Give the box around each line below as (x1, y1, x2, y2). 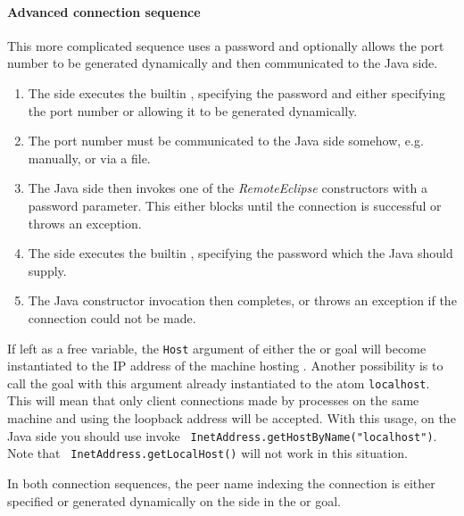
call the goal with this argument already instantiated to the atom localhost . (7, 373, 430, 392)
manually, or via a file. (28, 148, 151, 167)
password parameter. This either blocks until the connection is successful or (28, 196, 442, 214)
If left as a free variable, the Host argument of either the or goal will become (7, 338, 427, 357)
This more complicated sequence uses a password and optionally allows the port (7, 36, 444, 54)
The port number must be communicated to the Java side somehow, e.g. (28, 131, 424, 150)
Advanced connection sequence (7, 2, 201, 21)
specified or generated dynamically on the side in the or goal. (7, 491, 341, 510)
